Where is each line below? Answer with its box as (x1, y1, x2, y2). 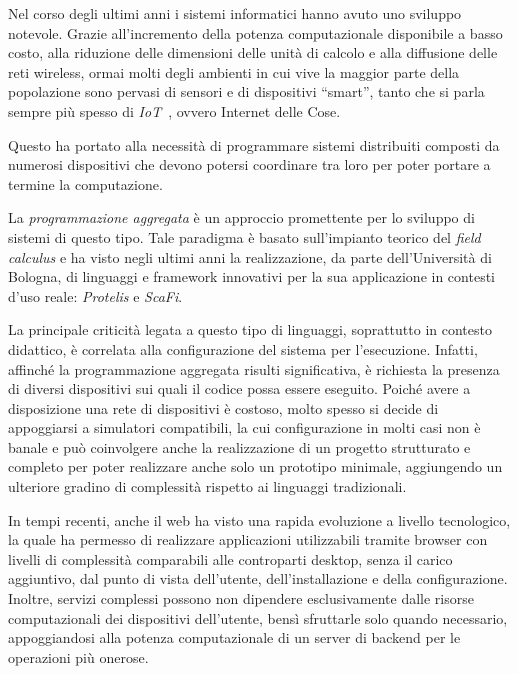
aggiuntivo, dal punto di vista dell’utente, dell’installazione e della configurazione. (8, 568, 508, 589)
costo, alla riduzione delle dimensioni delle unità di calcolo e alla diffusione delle (8, 42, 498, 63)
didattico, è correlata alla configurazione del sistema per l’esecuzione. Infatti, (8, 338, 478, 359)
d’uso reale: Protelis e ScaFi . (8, 285, 183, 306)
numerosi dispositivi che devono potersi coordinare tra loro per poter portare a (8, 154, 491, 175)
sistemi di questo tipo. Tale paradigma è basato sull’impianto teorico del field (8, 226, 481, 247)
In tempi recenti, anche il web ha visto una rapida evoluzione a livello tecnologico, (8, 509, 511, 530)
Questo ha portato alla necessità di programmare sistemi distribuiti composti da (8, 134, 500, 155)
